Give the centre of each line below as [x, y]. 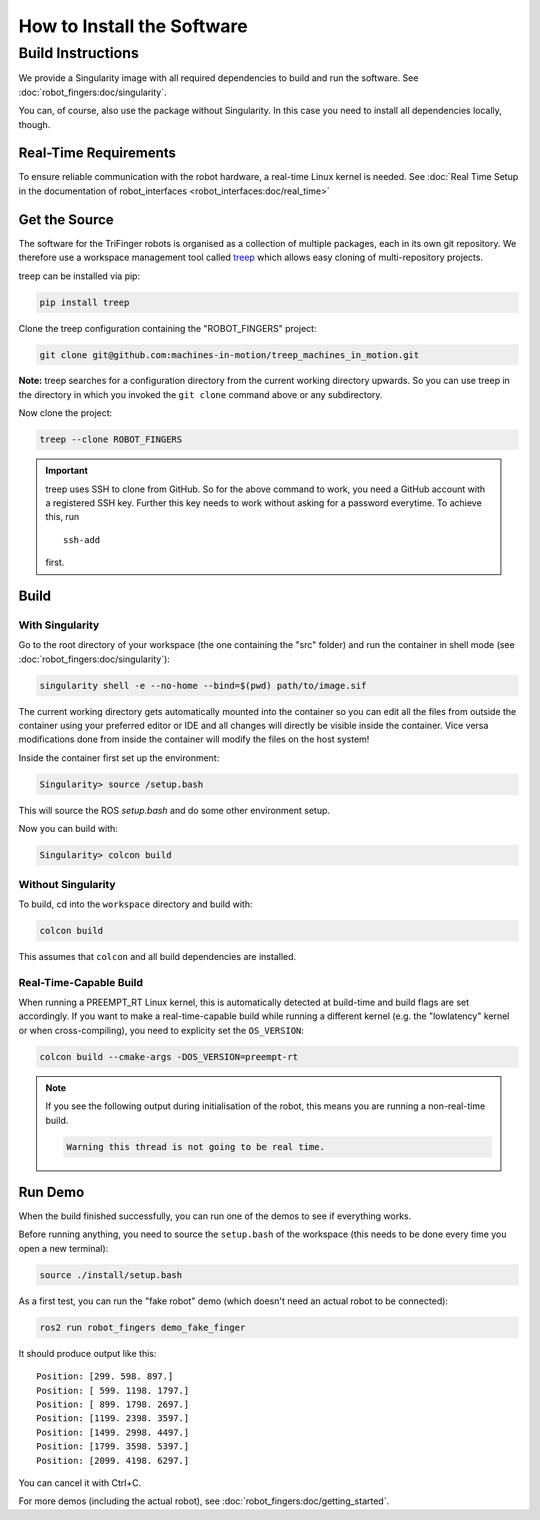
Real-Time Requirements [97, 153]
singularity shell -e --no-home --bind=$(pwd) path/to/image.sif [203, 685]
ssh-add [82, 539]
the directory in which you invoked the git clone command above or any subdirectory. [200, 394]
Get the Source [66, 219]
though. [34, 124]
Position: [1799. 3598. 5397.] [113, 1446]
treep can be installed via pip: [79, 276]
